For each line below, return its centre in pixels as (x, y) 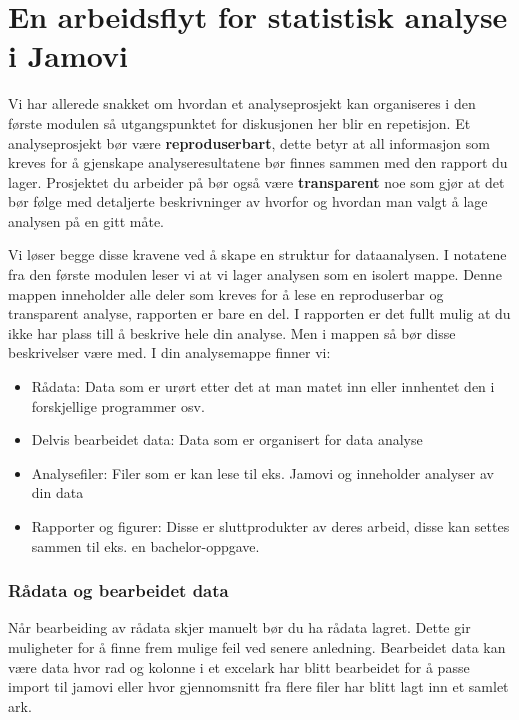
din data (57, 492)
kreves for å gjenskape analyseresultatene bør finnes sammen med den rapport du (258, 162)
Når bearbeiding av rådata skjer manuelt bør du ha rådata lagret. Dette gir (239, 627)
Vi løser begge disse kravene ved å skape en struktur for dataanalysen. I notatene (257, 254)
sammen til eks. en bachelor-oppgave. (145, 545)
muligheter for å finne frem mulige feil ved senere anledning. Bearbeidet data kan (257, 647)
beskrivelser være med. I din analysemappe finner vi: (169, 352)
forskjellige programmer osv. (118, 405)
